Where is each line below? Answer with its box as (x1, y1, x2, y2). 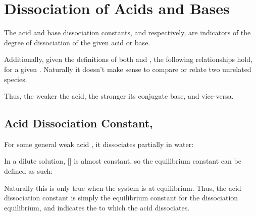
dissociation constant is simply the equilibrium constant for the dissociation (4, 192, 238, 203)
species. (4, 74, 27, 84)
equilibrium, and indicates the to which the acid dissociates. (4, 202, 190, 212)
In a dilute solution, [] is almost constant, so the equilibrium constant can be (4, 156, 241, 166)
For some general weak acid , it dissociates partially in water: (4, 138, 194, 149)
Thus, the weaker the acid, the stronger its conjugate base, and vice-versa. (4, 91, 234, 101)
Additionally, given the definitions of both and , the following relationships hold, (4, 54, 252, 64)
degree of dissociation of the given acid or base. (4, 37, 150, 47)
